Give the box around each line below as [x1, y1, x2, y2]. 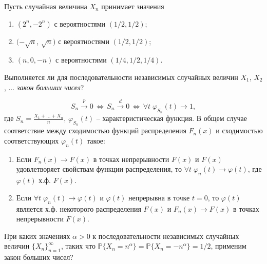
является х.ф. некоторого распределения [16, 203, 141, 214]
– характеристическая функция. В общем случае [96, 113, 247, 124]
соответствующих [4, 135, 59, 146]
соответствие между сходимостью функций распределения [4, 125, 186, 136]
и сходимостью [216, 125, 263, 136]
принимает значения [101, 1, 164, 11]
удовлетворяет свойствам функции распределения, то [16, 164, 182, 174]
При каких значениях [4, 230, 70, 241]
